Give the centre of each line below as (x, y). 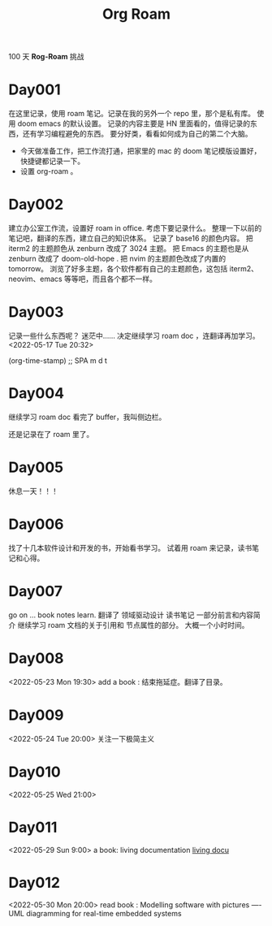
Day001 (35, 90)
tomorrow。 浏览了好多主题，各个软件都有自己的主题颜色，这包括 (118, 269)
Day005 (36, 467)
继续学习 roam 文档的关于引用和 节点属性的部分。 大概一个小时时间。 (133, 625)
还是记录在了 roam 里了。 (51, 434)
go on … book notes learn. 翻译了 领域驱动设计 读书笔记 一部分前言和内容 (131, 615)
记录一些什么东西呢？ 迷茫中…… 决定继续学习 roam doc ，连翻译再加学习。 (134, 335)
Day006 (36, 524)
